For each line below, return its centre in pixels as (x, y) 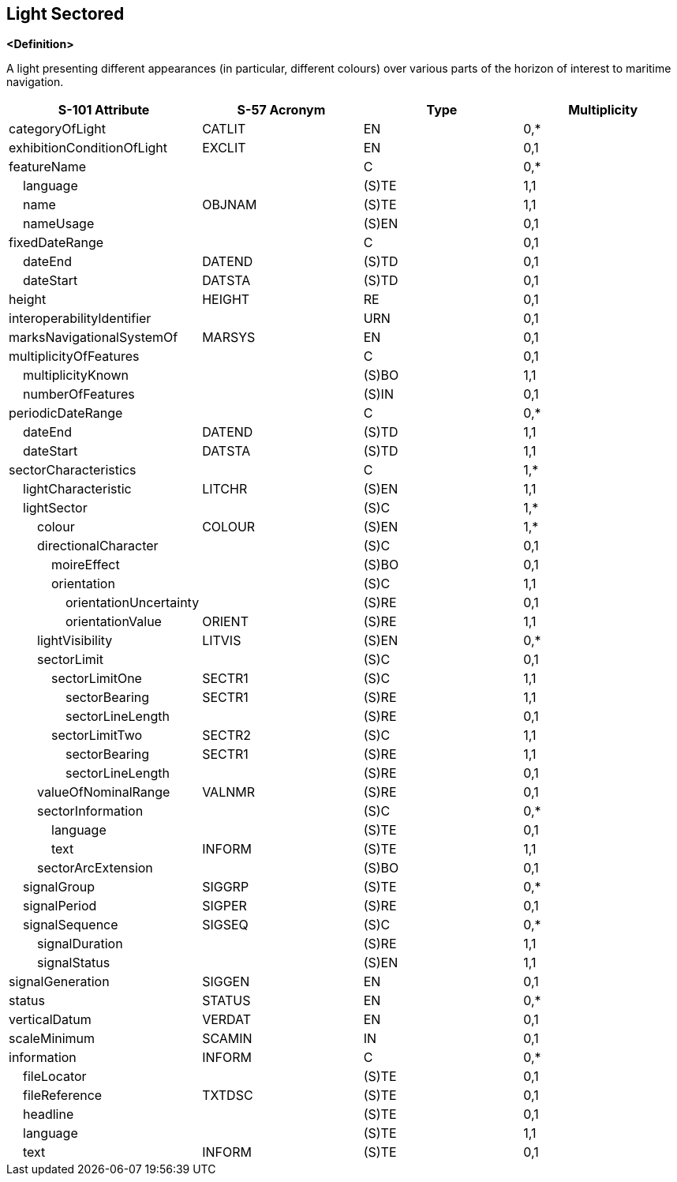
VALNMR (228, 792)
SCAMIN (227, 1039)
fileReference (63, 1096)
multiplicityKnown (76, 375)
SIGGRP (226, 887)
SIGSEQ (225, 925)
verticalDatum (50, 1020)
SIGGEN (226, 982)
